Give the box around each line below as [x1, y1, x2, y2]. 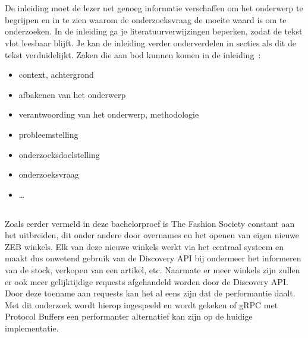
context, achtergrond [18, 68, 94, 81]
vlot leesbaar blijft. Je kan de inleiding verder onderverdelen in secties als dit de [5, 36, 296, 49]
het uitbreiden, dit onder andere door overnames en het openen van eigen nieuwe [5, 229, 299, 241]
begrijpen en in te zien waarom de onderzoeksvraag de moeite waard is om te [5, 13, 287, 26]
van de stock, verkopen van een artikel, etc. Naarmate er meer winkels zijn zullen [5, 264, 300, 276]
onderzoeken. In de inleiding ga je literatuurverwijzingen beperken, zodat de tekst [5, 25, 303, 37]
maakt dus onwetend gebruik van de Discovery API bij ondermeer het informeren [5, 252, 301, 264]
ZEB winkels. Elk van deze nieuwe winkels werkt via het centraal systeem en [5, 240, 284, 252]
